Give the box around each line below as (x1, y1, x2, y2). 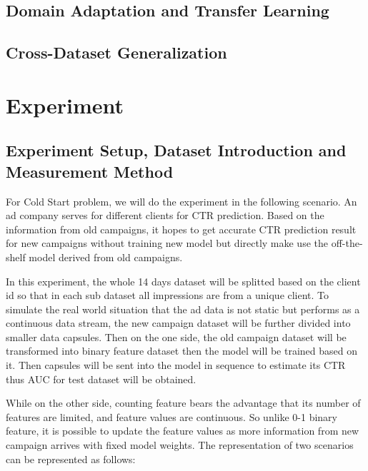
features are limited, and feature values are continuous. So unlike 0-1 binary (6, 409, 338, 424)
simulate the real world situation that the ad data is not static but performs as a (6, 301, 360, 316)
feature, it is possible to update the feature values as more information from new (6, 423, 359, 438)
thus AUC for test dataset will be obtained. (6, 371, 197, 386)
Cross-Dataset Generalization (6, 41, 227, 64)
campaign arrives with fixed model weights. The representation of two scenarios (6, 437, 354, 452)
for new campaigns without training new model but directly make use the (6, 235, 328, 250)
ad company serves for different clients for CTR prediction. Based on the (6, 208, 324, 223)
